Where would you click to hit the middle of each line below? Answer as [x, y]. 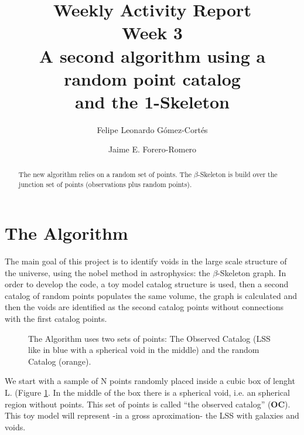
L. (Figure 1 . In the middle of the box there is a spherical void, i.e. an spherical [147, 392]
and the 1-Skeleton [152, 101]
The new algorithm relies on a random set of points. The [105, 174]
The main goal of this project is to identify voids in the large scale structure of [146, 261]
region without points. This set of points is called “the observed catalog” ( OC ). [148, 404]
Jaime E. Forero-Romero [152, 149]
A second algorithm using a [152, 55]
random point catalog [152, 78]
